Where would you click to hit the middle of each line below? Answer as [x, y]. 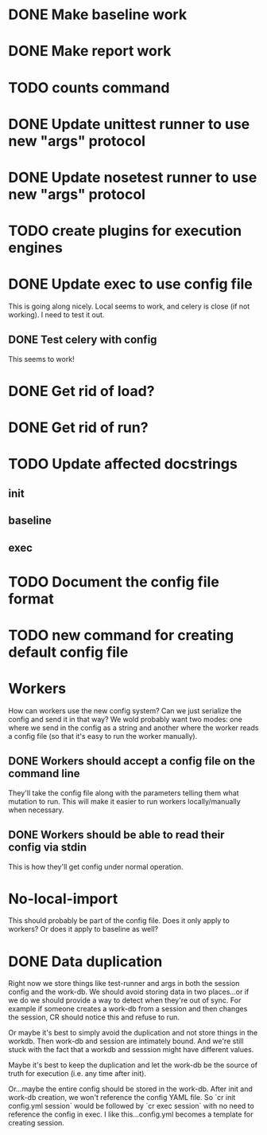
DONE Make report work [90, 51]
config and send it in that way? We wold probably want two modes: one [125, 719]
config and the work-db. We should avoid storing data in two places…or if [129, 992]
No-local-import [63, 899]
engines [36, 248]
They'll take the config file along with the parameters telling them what [124, 793]
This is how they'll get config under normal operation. [96, 866]
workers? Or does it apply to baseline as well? [83, 929]
